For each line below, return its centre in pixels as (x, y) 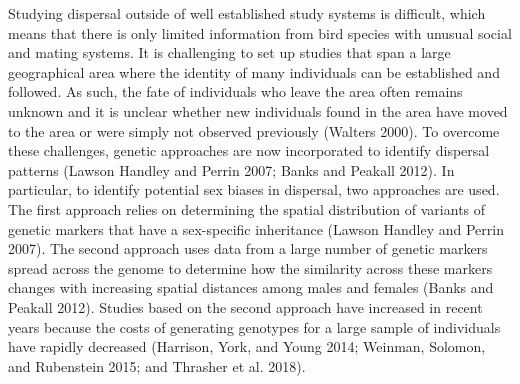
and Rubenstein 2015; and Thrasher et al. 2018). (157, 365)
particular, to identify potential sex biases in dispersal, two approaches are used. (254, 189)
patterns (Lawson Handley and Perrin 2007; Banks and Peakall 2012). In (231, 169)
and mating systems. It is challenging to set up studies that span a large (229, 52)
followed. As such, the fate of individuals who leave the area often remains (235, 91)
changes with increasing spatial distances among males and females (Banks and (251, 287)
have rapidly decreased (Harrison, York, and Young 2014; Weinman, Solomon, (247, 346)
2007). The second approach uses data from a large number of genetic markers (248, 248)
